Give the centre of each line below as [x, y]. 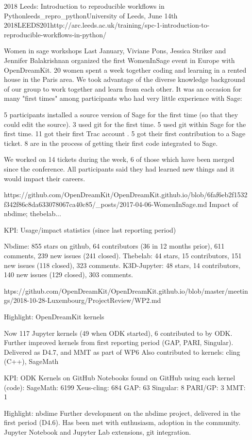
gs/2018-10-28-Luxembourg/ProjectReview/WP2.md [83, 300]
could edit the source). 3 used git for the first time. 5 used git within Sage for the [125, 124]
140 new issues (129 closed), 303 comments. [68, 275]
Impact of [223, 204]
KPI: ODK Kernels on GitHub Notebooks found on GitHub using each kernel [120, 377]
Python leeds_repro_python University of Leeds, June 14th [91, 15]
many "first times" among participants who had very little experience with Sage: [123, 98]
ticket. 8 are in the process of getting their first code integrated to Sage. [111, 143]
